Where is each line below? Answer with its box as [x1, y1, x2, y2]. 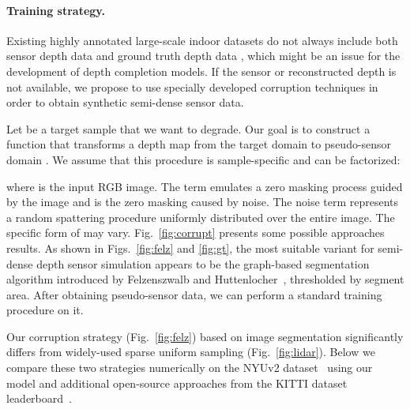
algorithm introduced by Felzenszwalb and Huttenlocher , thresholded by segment [6, 271, 404, 287]
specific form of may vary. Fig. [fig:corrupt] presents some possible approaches [6, 224, 385, 241]
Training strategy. [6, 2, 105, 18]
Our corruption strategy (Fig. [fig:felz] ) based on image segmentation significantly [6, 328, 404, 344]
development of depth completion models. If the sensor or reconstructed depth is [6, 62, 397, 79]
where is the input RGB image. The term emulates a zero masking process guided [6, 178, 403, 194]
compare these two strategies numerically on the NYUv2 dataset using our [6, 359, 373, 376]
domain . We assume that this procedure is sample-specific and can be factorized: [6, 151, 401, 167]
